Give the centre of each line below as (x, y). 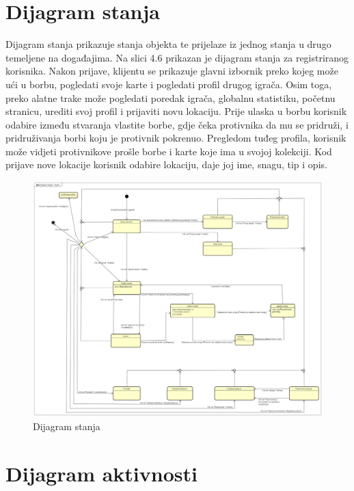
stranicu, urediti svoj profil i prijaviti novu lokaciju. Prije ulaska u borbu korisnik (176, 111)
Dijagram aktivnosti (101, 473)
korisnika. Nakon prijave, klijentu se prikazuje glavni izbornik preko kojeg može (172, 71)
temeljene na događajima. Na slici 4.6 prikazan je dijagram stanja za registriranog (177, 57)
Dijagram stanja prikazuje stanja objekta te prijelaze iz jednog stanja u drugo (168, 44)
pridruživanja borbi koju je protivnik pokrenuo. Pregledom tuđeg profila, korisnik (176, 138)
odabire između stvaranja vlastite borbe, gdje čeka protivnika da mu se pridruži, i (177, 124)
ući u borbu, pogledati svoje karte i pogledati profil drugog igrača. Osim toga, (169, 84)
